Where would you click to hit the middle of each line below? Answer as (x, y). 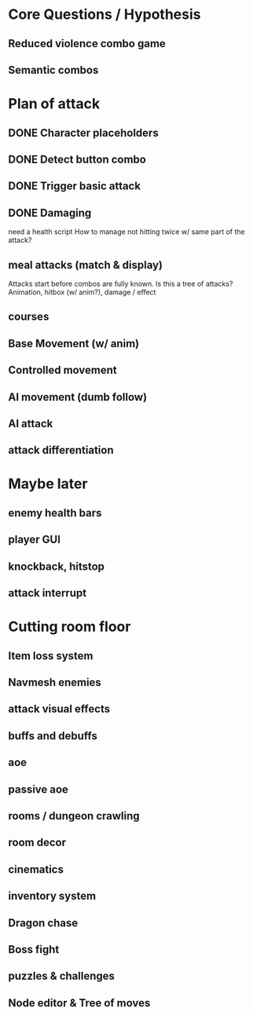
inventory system (52, 896)
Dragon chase (43, 923)
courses (29, 317)
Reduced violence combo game (87, 44)
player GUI (35, 540)
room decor (37, 843)
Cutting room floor (70, 627)
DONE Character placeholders (83, 132)
